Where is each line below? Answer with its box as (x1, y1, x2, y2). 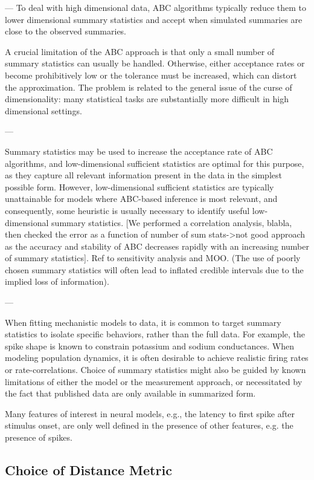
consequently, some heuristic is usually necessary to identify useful (5, 204, 250, 216)
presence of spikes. (5, 431, 72, 443)
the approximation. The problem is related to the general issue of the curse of (5, 80, 292, 93)
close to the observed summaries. (5, 25, 127, 37)
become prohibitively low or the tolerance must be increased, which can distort (5, 68, 297, 81)
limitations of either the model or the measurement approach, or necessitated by (5, 375, 303, 388)
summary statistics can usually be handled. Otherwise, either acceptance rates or (5, 57, 305, 70)
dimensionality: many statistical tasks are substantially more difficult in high (5, 92, 289, 105)
